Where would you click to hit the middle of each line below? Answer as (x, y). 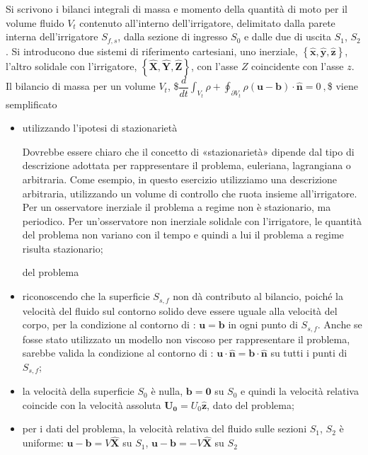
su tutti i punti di (309, 353)
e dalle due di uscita (287, 36)
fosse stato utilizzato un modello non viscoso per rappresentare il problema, (186, 339)
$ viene (343, 86)
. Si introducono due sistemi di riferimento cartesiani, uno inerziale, (152, 51)
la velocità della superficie (78, 391)
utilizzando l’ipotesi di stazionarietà (100, 128)
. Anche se (340, 324)
